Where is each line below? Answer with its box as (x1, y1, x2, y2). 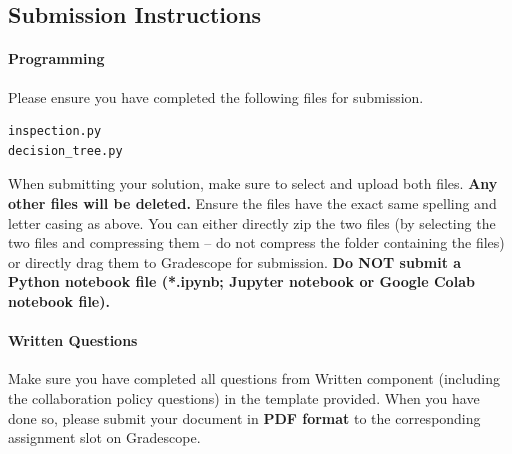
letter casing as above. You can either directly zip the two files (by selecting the (8, 212, 496, 233)
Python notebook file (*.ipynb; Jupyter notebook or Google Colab (8, 271, 475, 292)
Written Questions (8, 330, 138, 351)
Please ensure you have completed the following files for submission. (8, 86, 424, 107)
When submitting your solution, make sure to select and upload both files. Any (8, 173, 498, 194)
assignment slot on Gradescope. (8, 427, 201, 448)
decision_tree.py (8, 143, 123, 158)
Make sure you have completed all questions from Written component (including (8, 368, 500, 389)
